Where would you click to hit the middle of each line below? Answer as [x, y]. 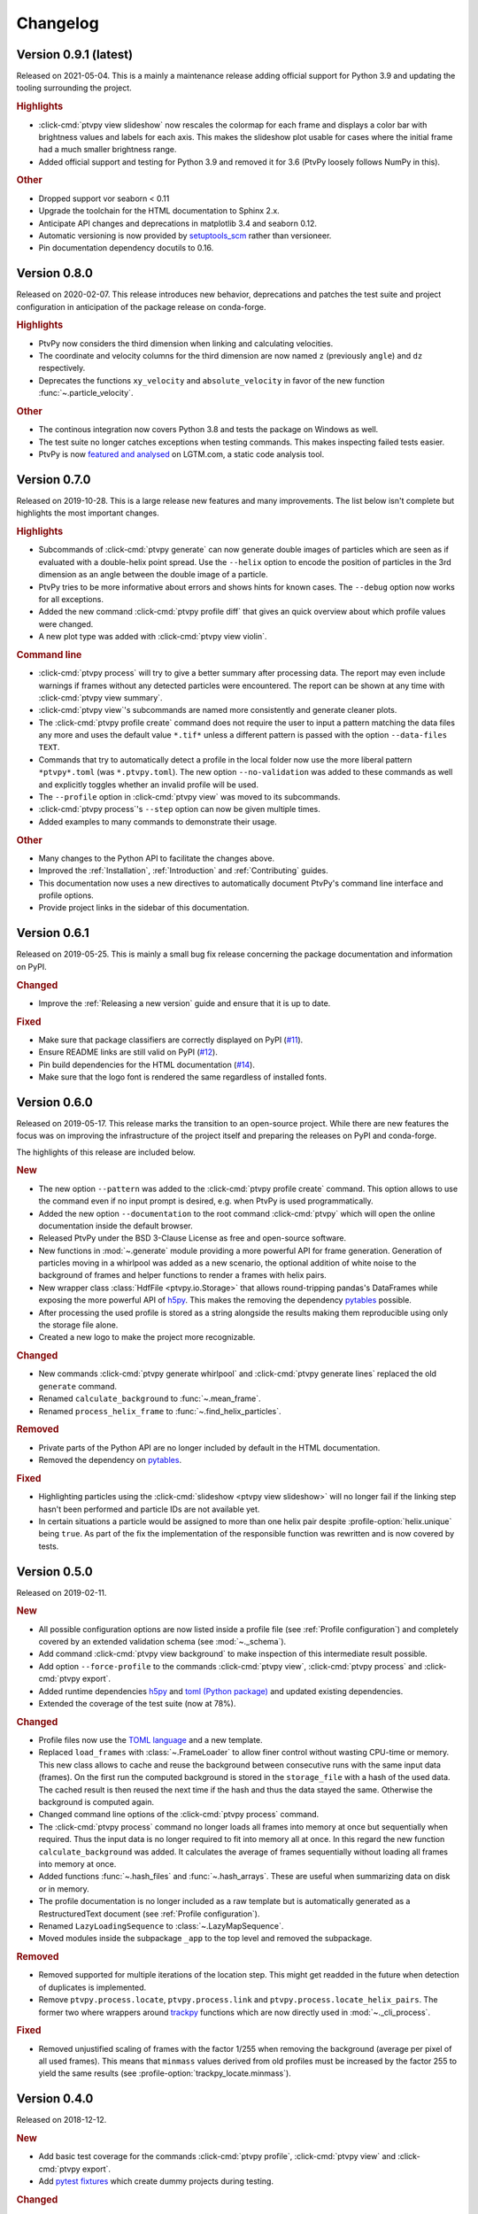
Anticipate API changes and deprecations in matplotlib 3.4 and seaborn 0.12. [178, 223]
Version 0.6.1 [53, 933]
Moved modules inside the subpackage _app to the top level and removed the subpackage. [205, 1939]
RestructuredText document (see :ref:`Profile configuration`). [149, 1914]
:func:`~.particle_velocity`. [86, 393]
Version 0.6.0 [54, 1102]
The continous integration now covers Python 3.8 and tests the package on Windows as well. [208, 430]
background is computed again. [96, 1801]
